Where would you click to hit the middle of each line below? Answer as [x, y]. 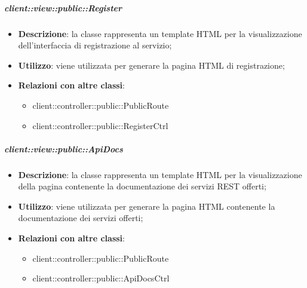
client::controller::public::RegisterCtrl [100, 125]
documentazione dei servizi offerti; [81, 218]
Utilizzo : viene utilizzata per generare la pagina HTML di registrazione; [151, 65]
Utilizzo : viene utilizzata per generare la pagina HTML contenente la [147, 206]
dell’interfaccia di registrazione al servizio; [95, 45]
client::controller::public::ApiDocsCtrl [101, 278]
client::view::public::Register [63, 7]
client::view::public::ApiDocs [64, 148]
